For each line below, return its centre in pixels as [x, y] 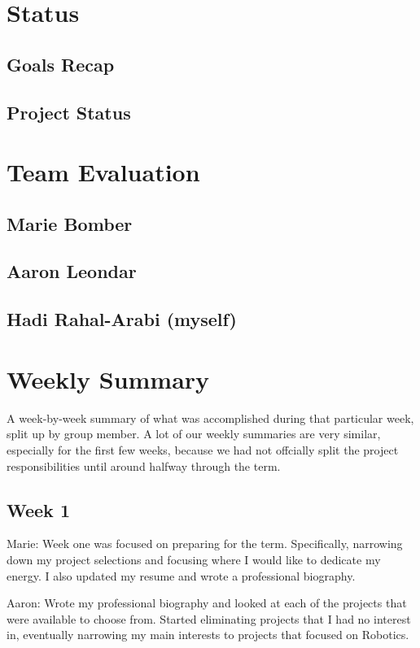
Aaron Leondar [72, 271]
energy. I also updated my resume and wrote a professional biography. [181, 575]
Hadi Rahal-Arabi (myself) [122, 319]
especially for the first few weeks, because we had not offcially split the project [203, 449]
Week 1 [38, 509]
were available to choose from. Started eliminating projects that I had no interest [209, 618]
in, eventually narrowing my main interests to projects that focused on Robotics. [208, 635]
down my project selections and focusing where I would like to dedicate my [194, 559]
